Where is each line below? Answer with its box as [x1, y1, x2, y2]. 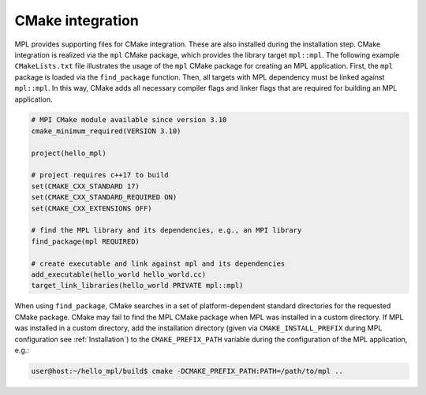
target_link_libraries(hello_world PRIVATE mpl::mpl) [31, 281, 244, 290]
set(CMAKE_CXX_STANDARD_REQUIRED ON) [31, 193, 177, 202]
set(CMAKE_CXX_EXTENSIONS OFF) [31, 203, 153, 213]
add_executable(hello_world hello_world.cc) [31, 270, 207, 279]
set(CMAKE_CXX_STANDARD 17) [31, 181, 140, 191]
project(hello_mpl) [31, 148, 106, 158]
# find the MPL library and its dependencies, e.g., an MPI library [31, 225, 302, 235]
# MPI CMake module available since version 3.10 [31, 115, 227, 125]
